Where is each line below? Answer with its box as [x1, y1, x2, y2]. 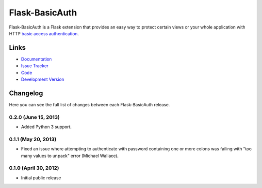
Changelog [9, 89, 43, 97]
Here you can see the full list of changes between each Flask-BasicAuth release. [9, 101, 170, 107]
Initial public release [21, 174, 62, 181]
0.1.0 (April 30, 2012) [9, 165, 59, 172]
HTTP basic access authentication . [9, 30, 79, 36]
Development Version [21, 76, 65, 82]
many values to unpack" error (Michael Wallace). [21, 153, 119, 159]
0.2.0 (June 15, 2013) [9, 114, 60, 120]
